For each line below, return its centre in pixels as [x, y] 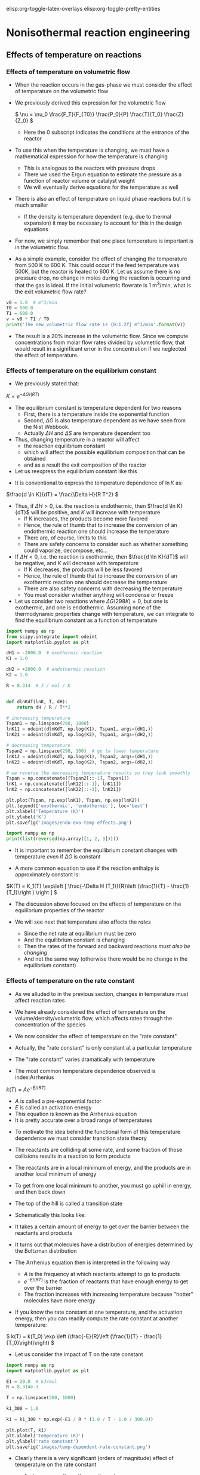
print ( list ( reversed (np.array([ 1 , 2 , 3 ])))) [62, 839]
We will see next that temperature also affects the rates [83, 922]
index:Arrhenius [34, 1077]
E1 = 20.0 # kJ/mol [32, 1382]
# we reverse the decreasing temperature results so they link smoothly [99, 773]
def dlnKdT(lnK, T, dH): [37, 701]
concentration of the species [50, 1025]
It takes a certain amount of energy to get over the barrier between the [102, 1226]
